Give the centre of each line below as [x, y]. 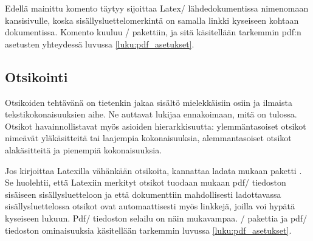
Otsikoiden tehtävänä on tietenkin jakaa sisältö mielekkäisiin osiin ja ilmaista [149, 102]
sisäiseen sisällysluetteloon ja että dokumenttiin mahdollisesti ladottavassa [143, 194]
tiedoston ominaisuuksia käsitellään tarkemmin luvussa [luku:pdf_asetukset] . [148, 230]
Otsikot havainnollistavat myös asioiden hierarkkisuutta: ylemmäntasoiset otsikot [156, 126]
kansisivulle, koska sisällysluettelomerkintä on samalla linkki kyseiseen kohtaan [152, 20]
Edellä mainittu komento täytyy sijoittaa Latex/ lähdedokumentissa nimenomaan [157, 8]
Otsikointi [36, 76]
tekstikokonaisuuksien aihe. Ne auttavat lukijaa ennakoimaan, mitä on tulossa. [151, 114]
